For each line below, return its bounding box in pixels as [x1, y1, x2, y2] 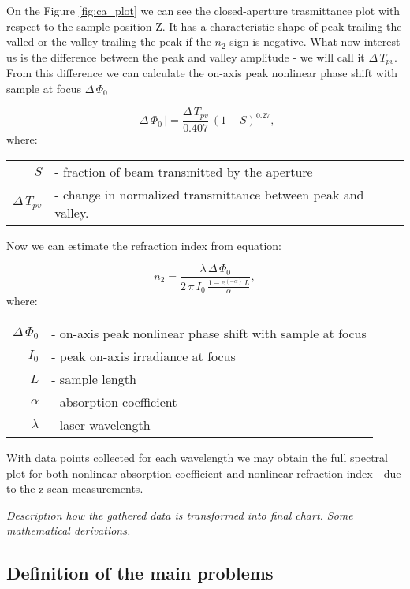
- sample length [51, 369, 136, 388]
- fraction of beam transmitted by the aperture [54, 162, 313, 181]
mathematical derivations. [6, 522, 131, 539]
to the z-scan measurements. [6, 480, 143, 497]
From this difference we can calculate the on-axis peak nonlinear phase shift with [6, 65, 398, 81]
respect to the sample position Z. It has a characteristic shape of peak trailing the [6, 17, 402, 34]
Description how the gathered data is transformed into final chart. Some [6, 506, 353, 523]
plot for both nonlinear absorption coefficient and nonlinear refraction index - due [6, 464, 401, 481]
